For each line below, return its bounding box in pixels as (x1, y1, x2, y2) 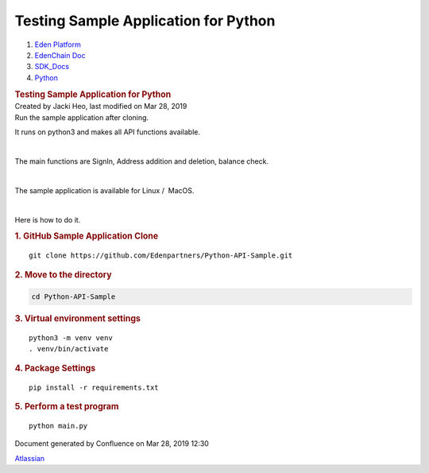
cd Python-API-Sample (31, 293, 116, 301)
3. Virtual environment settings (14, 313, 141, 324)
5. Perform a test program (14, 401, 119, 412)
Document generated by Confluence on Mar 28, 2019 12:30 (14, 439, 210, 448)
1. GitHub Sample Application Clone (14, 231, 159, 242)
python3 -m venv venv (29, 333, 113, 342)
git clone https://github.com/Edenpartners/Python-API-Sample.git (29, 251, 293, 260)
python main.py (29, 421, 88, 430)
